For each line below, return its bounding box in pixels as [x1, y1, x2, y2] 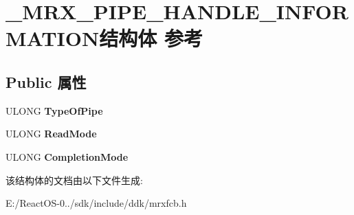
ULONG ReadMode [5, 126, 97, 141]
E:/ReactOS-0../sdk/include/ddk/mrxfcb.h [5, 196, 187, 210]
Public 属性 [5, 71, 87, 92]
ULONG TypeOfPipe [5, 103, 103, 117]
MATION [5, 24, 100, 52]
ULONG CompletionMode [5, 149, 129, 163]
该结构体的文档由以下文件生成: [5, 172, 143, 187]
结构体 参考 [99, 24, 203, 52]
